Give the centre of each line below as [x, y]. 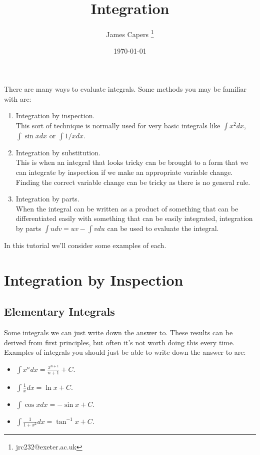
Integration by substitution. [58, 152]
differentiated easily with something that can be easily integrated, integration [134, 218]
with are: [18, 98]
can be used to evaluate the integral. [163, 228]
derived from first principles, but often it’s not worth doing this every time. [119, 342]
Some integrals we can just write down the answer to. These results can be [118, 332]
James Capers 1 [130, 33]
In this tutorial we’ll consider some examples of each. [85, 245]
